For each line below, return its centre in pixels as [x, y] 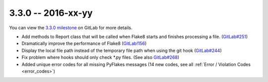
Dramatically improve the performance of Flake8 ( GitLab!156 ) [84, 43]
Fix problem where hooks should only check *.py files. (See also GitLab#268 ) [100, 57]
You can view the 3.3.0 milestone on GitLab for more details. [71, 28]
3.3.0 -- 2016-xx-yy [51, 13]
